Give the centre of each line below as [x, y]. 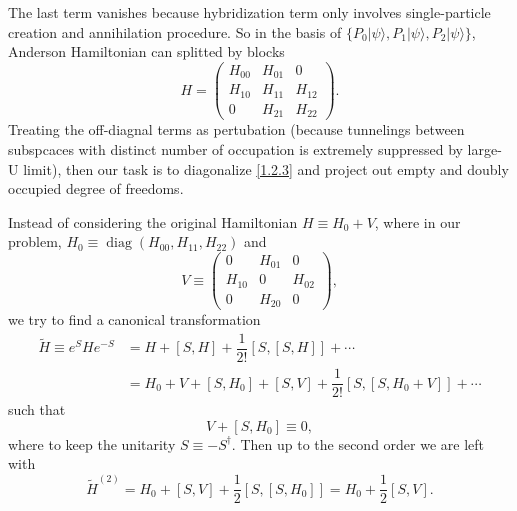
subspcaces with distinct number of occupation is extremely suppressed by [235, 148]
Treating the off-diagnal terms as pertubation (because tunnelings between [236, 129]
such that [37, 409]
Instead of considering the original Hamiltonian [153, 221]
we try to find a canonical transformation [134, 319]
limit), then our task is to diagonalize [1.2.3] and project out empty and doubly [266, 168]
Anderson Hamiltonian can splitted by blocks [146, 51]
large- [484, 148]
